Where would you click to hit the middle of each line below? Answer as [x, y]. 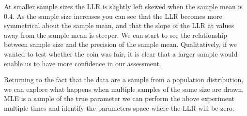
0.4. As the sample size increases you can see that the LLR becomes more [113, 16]
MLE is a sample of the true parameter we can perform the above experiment [119, 98]
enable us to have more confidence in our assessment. [83, 63]
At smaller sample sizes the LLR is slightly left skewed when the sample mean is [123, 6]
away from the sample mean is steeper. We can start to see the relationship [116, 35]
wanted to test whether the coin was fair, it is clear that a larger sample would [121, 53]
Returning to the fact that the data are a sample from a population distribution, [124, 80]
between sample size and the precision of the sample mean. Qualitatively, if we [120, 44]
